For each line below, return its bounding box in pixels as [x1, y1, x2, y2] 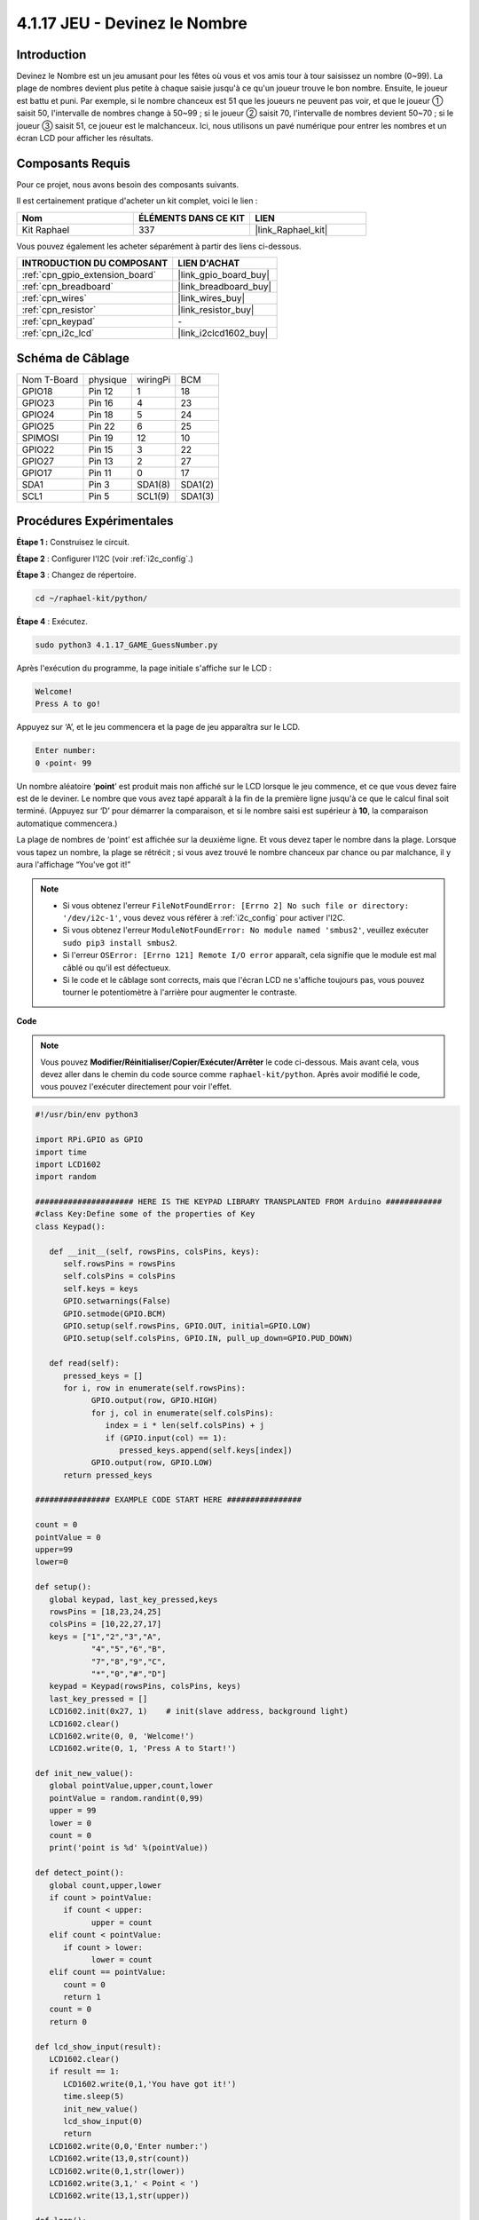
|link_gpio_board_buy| [177, 269, 270, 281]
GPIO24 [21, 408, 55, 421]
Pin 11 [88, 466, 112, 479]
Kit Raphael [21, 223, 70, 235]
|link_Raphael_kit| [255, 223, 328, 235]
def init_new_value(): [35, 1768, 134, 1779]
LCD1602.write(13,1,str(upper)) [49, 2191, 190, 2201]
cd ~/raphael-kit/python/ [35, 593, 148, 603]
